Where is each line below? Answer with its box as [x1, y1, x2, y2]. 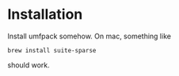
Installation [7, 5, 83, 24]
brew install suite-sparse [7, 46, 97, 54]
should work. [7, 60, 51, 70]
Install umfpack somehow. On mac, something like [7, 31, 172, 41]
